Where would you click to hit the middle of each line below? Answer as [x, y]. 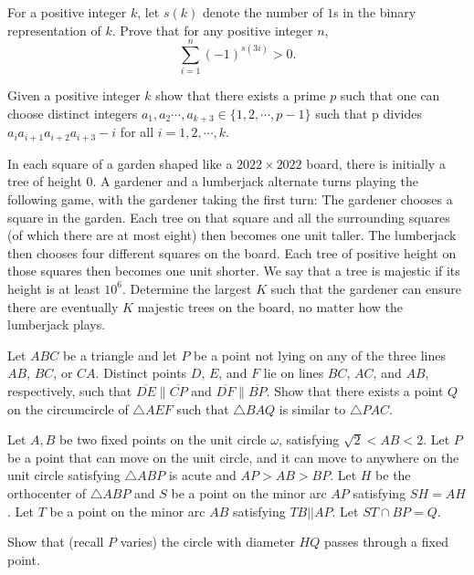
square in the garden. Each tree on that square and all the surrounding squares [229, 217]
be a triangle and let [120, 355]
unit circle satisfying [64, 475]
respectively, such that [70, 390]
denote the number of [263, 12]
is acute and [202, 475]
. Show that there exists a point [355, 390]
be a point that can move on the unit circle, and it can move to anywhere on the [233, 457]
